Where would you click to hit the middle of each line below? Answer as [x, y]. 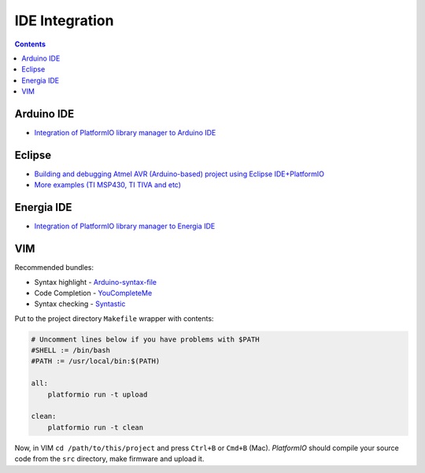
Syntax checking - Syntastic [80, 304]
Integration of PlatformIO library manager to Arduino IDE [125, 133]
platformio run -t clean [96, 427]
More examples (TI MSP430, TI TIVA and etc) [107, 185]
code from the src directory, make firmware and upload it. [109, 459]
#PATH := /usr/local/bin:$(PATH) [96, 361]
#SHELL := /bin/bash [70, 351]
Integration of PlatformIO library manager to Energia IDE [125, 226]
